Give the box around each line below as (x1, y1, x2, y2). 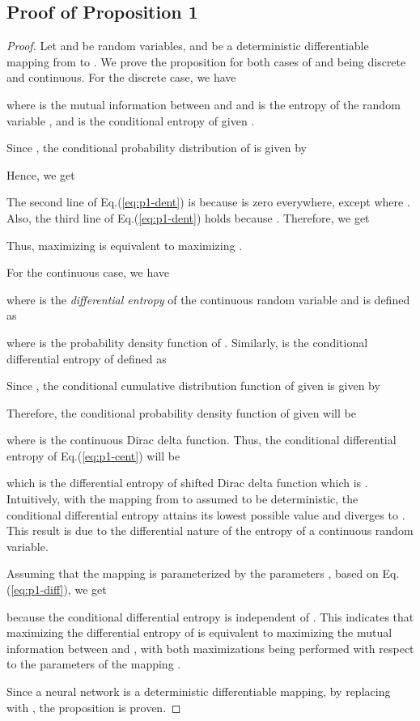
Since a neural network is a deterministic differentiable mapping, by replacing (6, 683, 391, 700)
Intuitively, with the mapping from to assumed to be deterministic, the (6, 490, 358, 507)
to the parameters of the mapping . (6, 655, 181, 672)
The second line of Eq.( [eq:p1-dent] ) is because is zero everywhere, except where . (6, 193, 410, 210)
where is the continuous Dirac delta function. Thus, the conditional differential (6, 431, 397, 448)
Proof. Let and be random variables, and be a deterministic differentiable (6, 37, 369, 54)
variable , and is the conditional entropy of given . (6, 112, 255, 129)
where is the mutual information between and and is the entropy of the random (6, 95, 401, 112)
